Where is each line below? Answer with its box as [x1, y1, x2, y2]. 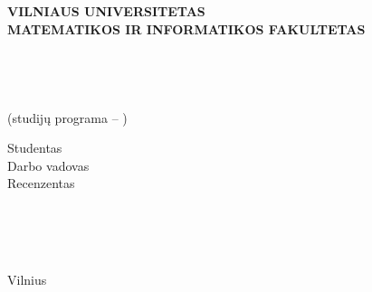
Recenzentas [7, 174, 75, 193]
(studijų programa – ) [7, 108, 128, 127]
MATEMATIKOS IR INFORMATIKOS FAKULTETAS [7, 19, 366, 38]
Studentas [7, 138, 62, 157]
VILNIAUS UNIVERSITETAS [7, 2, 205, 20]
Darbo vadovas [7, 155, 90, 174]
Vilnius [7, 269, 47, 288]
